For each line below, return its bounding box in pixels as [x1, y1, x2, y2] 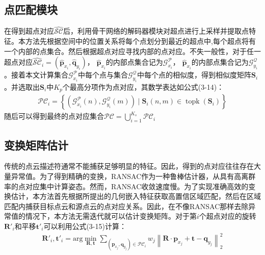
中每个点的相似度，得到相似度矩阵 [137, 69, 252, 80]
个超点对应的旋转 [199, 211, 256, 221]
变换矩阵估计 [4, 137, 68, 152]
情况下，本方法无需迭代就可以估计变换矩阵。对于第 [25, 211, 197, 221]
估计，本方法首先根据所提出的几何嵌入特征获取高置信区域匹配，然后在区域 [11, 191, 261, 201]
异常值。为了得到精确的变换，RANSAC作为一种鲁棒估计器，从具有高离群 [11, 171, 256, 182]
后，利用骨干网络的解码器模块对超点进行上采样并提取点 [63, 25, 249, 36]
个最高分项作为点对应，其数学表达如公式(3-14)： [62, 81, 224, 92]
